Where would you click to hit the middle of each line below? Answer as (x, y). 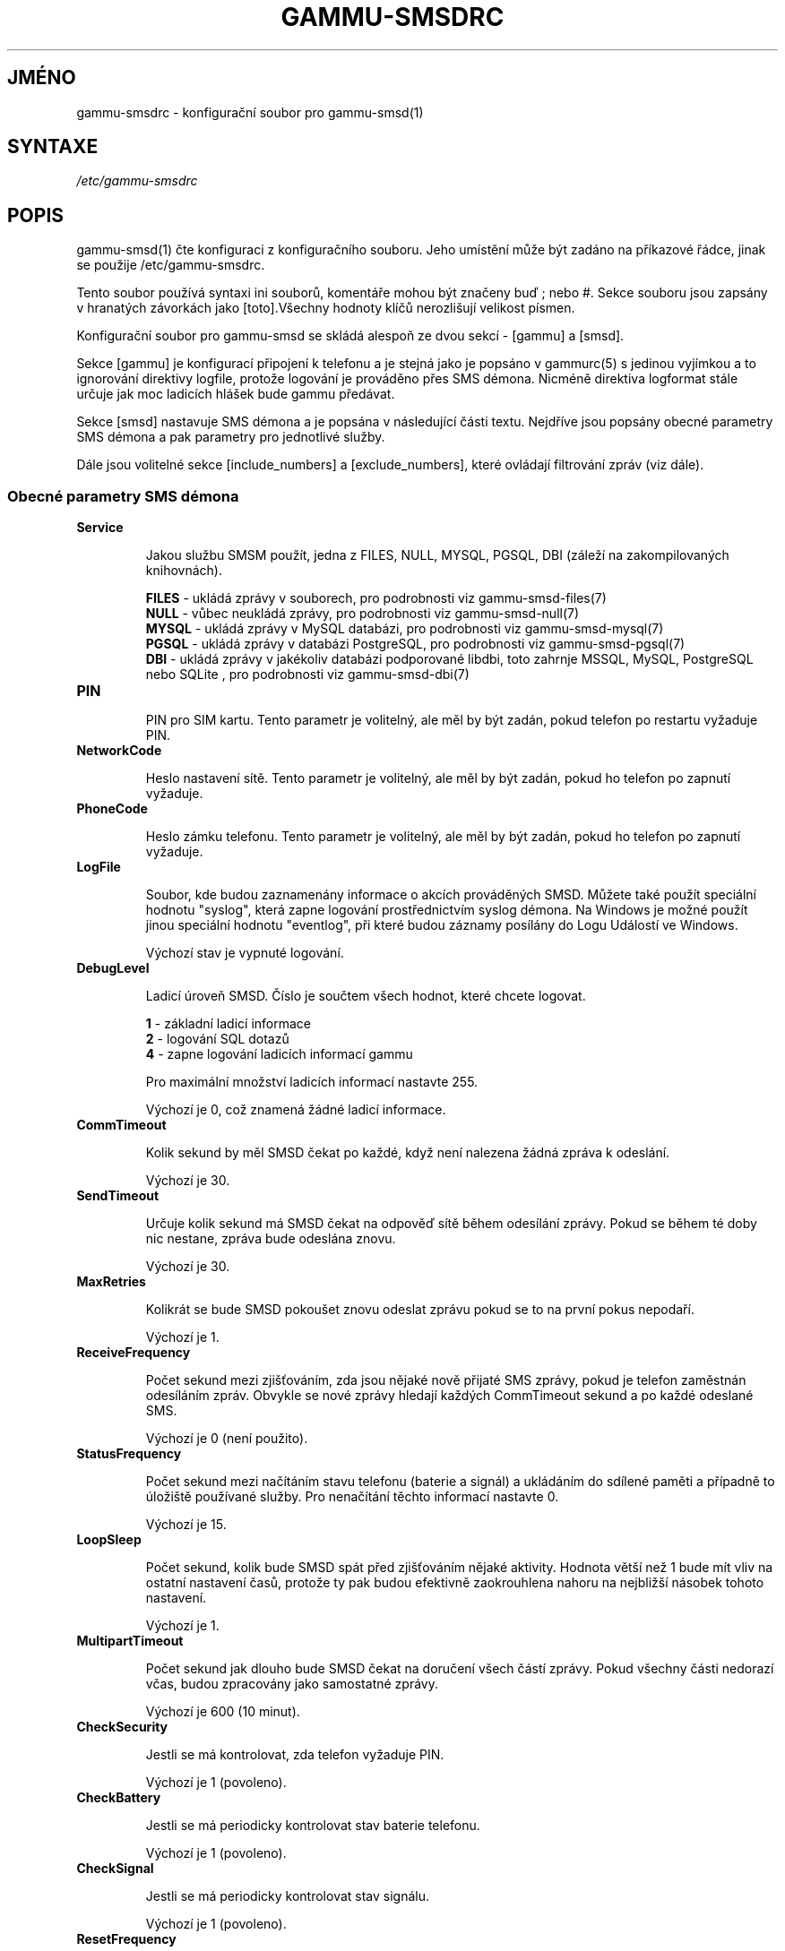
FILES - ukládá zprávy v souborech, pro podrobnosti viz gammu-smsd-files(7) (376, 598)
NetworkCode (119, 751)
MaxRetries (111, 1282)
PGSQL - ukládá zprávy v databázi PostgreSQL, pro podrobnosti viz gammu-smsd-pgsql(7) (415, 644)
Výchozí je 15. (186, 1525)
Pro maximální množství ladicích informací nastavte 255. (312, 1082)
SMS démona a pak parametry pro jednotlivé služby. (231, 437)
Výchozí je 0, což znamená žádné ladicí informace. (296, 1110)
